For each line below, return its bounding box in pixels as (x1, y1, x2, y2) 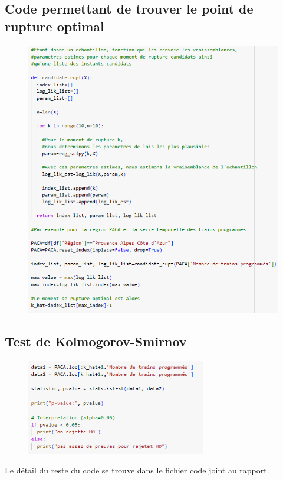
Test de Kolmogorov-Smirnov (5, 332, 187, 351)
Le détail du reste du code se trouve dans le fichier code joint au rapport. (5, 464, 269, 476)
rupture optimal (5, 17, 104, 35)
